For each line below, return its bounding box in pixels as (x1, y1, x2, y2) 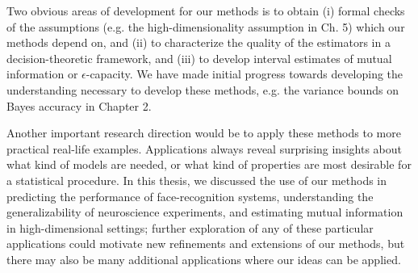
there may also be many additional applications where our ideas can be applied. (6, 250, 401, 267)
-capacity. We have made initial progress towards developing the (86, 65, 403, 82)
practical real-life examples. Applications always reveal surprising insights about (6, 140, 402, 157)
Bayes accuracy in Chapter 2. (6, 97, 152, 114)
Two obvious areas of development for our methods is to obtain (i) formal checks (6, 2, 405, 19)
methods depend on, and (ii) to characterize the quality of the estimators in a (6, 34, 391, 51)
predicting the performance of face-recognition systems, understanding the (6, 187, 374, 204)
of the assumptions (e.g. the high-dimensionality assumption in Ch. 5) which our (6, 18, 405, 35)
